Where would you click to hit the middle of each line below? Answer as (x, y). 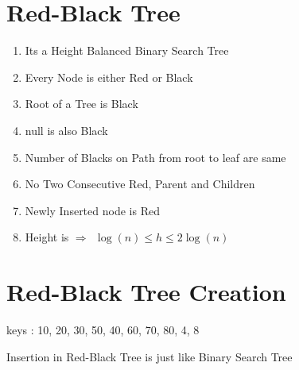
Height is (47, 237)
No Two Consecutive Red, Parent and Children (140, 184)
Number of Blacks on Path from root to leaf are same (155, 157)
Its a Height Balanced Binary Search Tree (127, 50)
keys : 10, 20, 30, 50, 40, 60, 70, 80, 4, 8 (103, 330)
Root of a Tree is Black (82, 104)
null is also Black (66, 130)
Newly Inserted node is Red (92, 210)
